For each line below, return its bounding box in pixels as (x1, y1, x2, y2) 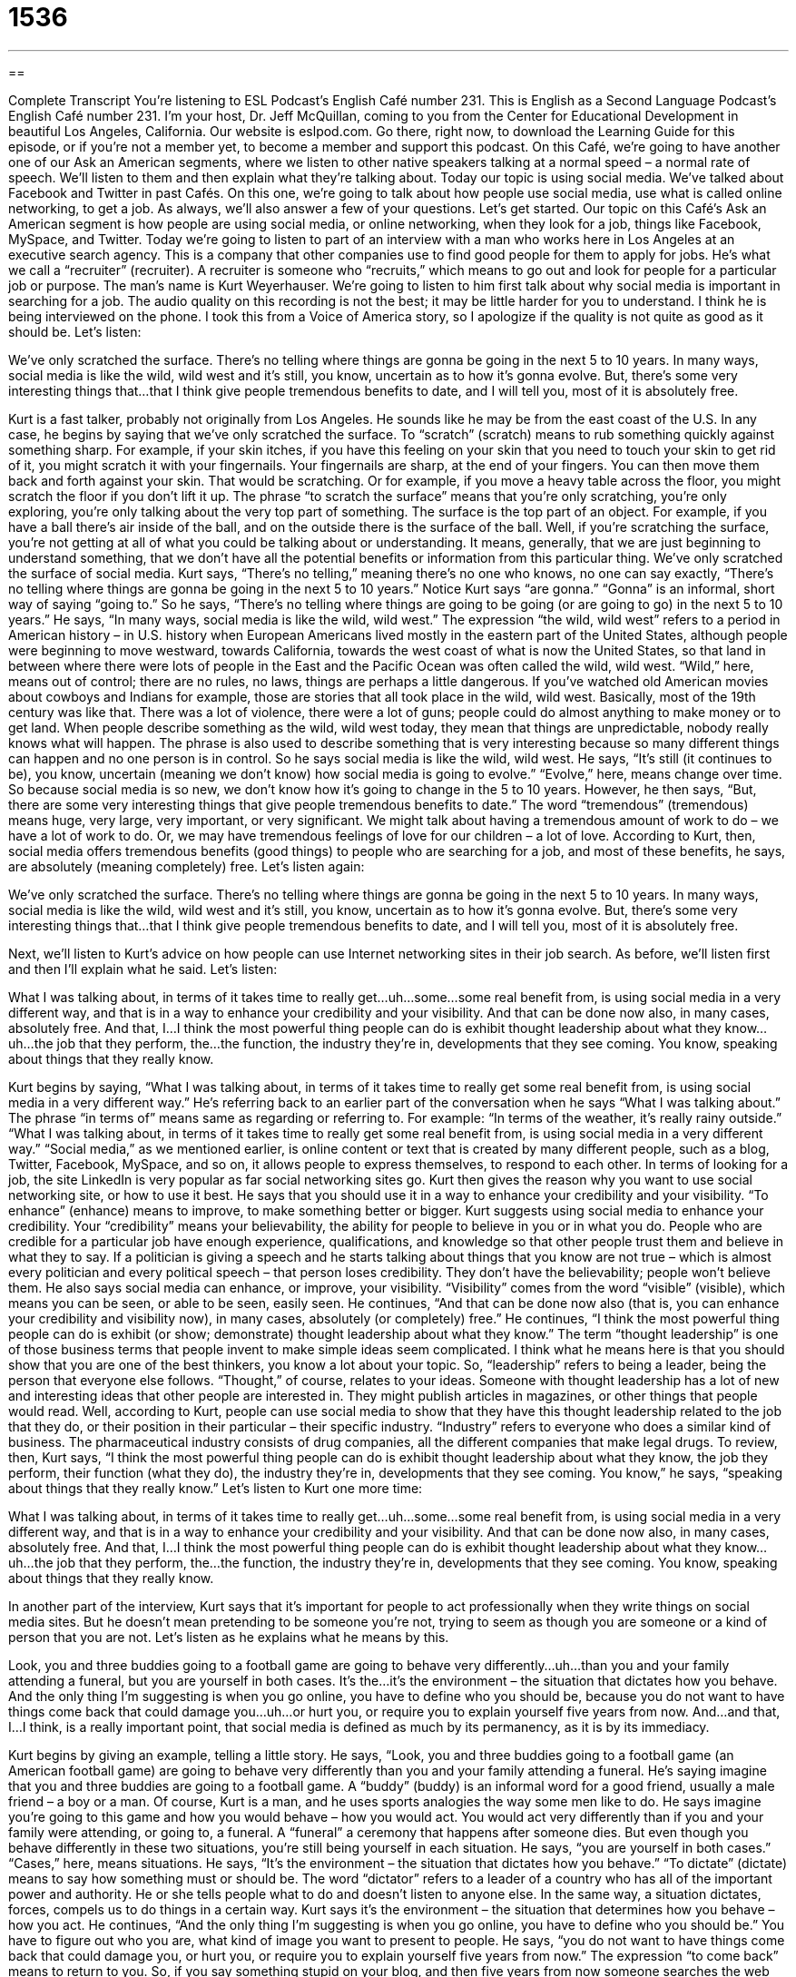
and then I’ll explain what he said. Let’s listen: (8, 960, 278, 977)
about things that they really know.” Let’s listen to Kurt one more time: (8, 1480, 423, 1496)
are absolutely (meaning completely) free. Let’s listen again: (8, 858, 365, 874)
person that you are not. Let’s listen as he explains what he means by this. (8, 1628, 449, 1645)
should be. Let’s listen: (8, 323, 142, 339)
